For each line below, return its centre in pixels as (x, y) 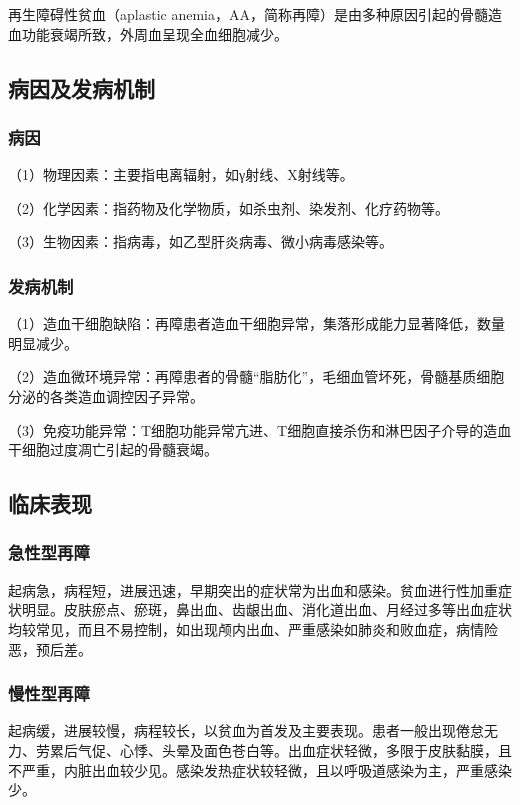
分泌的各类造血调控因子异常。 (106, 395)
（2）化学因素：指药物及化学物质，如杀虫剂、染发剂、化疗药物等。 (228, 207)
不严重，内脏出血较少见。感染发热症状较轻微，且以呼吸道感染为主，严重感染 (260, 769)
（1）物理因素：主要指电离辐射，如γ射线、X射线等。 (181, 174)
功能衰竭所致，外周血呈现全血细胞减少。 (154, 33)
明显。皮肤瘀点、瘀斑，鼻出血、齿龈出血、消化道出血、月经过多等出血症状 (266, 609)
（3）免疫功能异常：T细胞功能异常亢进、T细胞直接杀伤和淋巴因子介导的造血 (260, 429)
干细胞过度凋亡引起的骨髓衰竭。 (113, 449)
